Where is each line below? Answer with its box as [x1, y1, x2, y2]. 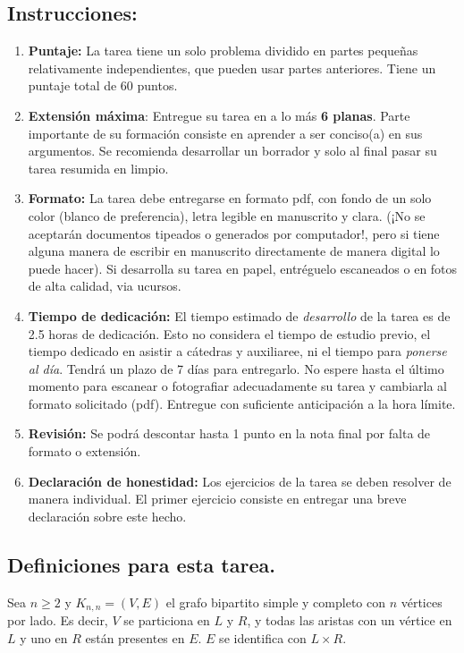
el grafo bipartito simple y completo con [165, 592, 385, 611]
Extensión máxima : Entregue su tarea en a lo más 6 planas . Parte [28, 106, 410, 124]
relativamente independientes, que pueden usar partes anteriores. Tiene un [28, 58, 436, 77]
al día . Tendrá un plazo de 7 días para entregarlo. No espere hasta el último [28, 359, 444, 377]
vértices [401, 592, 443, 611]
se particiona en [123, 611, 210, 630]
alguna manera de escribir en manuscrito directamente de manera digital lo [28, 242, 440, 260]
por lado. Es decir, [7, 611, 108, 630]
